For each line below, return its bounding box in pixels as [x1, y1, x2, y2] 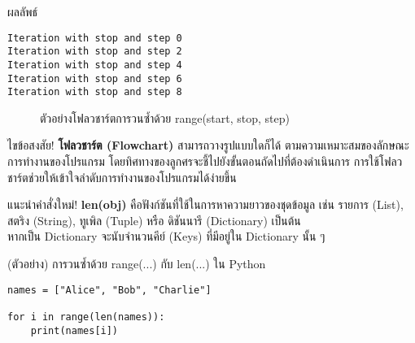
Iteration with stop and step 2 [7, 46, 182, 58]
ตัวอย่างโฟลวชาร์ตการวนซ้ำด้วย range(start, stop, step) [40, 109, 290, 126]
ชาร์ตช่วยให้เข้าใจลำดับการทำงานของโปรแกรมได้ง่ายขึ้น [7, 168, 237, 185]
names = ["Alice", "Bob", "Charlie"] [7, 284, 212, 296]
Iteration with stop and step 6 [7, 72, 182, 85]
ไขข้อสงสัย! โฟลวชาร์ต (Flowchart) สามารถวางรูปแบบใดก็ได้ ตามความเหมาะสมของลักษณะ [7, 137, 409, 154]
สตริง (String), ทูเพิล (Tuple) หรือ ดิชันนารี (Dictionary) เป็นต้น [7, 211, 301, 228]
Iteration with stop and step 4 [7, 59, 182, 71]
